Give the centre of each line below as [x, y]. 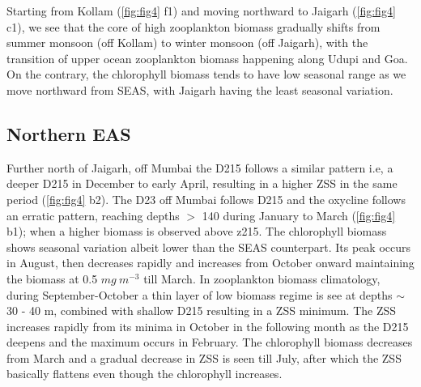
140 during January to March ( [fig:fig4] [299, 215]
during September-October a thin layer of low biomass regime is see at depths [200, 294]
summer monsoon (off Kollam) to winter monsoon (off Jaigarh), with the [187, 43]
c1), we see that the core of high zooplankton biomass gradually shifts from [193, 26]
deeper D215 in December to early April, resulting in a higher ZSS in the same [202, 183]
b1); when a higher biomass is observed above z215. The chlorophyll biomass [197, 231]
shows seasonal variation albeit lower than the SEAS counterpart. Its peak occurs [209, 247]
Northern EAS [69, 133]
